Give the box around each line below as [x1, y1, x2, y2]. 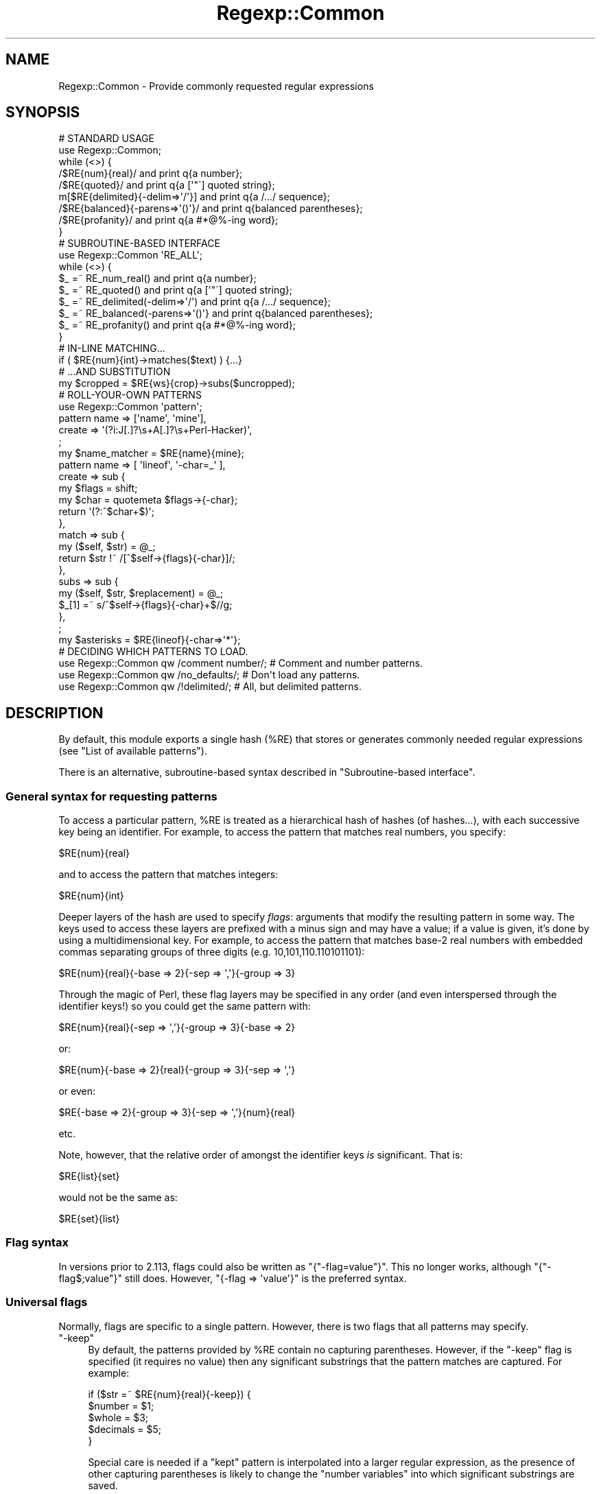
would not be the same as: [58, 1191, 178, 1204]
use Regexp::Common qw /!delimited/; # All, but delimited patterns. [58, 680, 362, 693]
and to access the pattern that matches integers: [58, 868, 279, 881]
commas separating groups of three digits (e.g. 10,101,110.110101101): [58, 946, 365, 958]
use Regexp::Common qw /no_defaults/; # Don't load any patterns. [58, 669, 360, 681]
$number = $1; [88, 1399, 154, 1412]
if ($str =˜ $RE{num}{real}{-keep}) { [88, 1388, 251, 1400]
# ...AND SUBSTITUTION [58, 366, 171, 378]
